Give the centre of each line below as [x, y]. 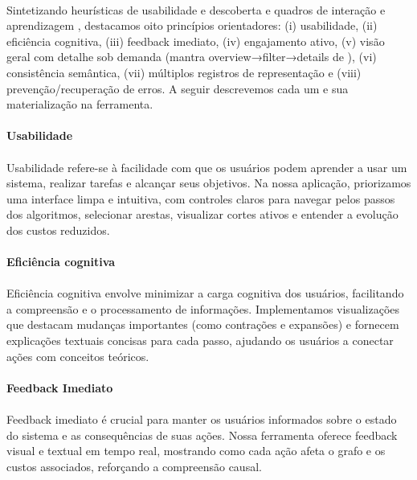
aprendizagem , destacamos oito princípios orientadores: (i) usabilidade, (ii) [192, 25]
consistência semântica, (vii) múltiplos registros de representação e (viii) [184, 72]
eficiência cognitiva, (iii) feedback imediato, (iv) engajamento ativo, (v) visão [196, 41]
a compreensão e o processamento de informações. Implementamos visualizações [203, 308]
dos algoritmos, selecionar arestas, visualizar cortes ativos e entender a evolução [202, 214]
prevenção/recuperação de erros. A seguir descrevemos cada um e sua [178, 88]
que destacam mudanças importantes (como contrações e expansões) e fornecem [203, 324]
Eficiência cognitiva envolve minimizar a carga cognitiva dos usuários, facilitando [205, 293]
